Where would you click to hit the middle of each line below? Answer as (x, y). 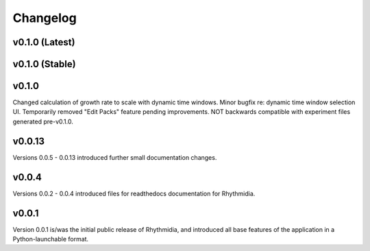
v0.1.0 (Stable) (44, 64)
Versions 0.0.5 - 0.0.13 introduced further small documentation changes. (115, 157)
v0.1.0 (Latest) (44, 42)
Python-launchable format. (51, 239)
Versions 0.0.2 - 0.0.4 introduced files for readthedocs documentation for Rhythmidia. (134, 193)
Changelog (45, 18)
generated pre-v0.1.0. (43, 121)
